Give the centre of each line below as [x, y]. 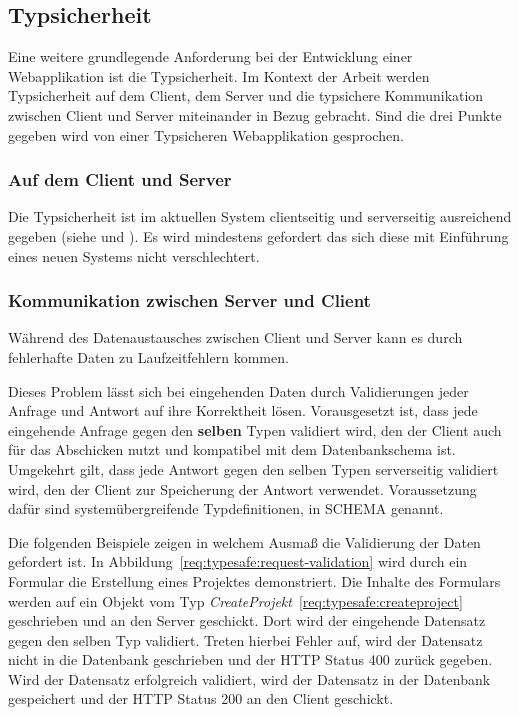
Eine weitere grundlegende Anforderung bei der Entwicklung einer [210, 56]
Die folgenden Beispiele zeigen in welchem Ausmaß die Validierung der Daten [244, 541]
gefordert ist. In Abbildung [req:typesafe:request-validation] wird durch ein [238, 561]
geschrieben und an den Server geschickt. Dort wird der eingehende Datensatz [247, 620]
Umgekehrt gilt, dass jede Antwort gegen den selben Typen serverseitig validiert [253, 468]
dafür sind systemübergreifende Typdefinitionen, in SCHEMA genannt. [226, 508]
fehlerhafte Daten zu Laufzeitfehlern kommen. [148, 356]
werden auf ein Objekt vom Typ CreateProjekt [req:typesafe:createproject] [235, 600]
